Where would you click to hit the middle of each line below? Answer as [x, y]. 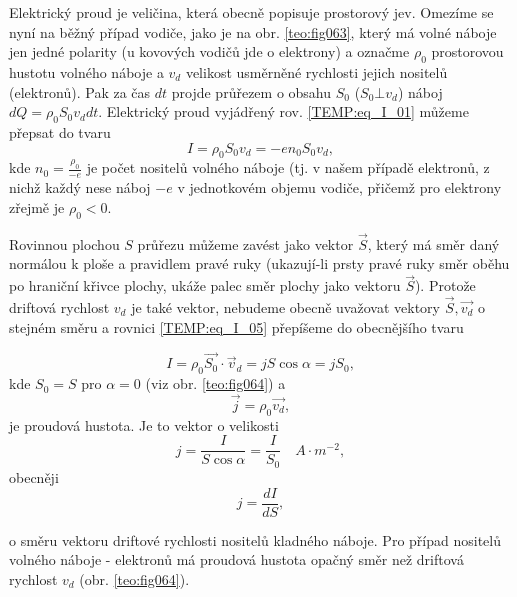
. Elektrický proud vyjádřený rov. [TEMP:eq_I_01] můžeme [283, 111]
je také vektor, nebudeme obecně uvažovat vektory [285, 307]
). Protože [445, 285]
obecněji [34, 476]
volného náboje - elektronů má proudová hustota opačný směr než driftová [236, 559]
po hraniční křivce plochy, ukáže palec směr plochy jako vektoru [205, 285]
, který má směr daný [433, 243]
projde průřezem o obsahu [251, 91]
